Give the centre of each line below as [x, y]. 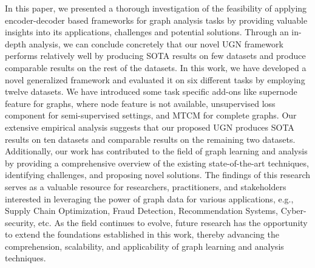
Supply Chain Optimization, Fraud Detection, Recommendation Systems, [141, 211]
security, [20, 222]
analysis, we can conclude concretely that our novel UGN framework [156, 43]
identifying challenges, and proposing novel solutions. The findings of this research [158, 175]
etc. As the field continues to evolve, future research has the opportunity [173, 222]
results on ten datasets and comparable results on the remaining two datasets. [150, 139]
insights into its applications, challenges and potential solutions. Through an [147, 32]
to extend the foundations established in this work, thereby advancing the [142, 234]
